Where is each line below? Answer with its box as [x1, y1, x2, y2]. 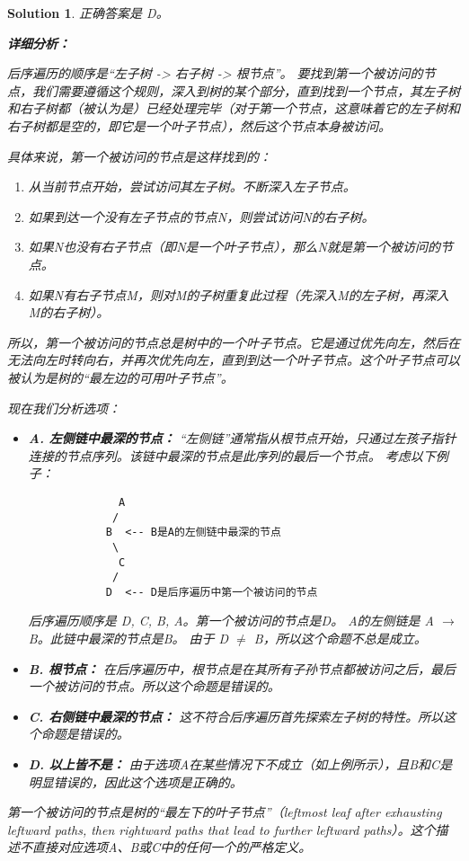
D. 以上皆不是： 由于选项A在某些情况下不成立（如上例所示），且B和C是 [28, 755, 453, 774]
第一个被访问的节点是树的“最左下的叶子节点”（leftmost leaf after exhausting [7, 803, 442, 821]
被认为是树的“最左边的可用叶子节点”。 [7, 368, 234, 386]
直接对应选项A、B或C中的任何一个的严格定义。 [31, 838, 312, 857]
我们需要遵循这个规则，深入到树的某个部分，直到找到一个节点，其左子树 [31, 81, 460, 100]
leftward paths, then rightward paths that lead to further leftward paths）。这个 [7, 820, 436, 839]
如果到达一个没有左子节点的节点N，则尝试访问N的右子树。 [28, 207, 375, 226]
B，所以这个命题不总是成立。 [253, 629, 427, 648]
